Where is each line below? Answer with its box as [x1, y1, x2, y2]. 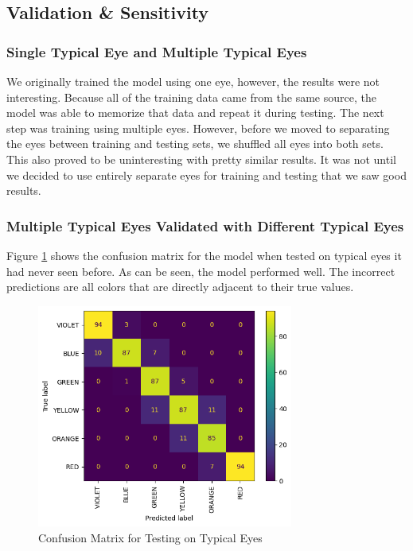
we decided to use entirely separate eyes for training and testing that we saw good [6, 166, 407, 183]
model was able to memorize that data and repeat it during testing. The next [6, 104, 384, 121]
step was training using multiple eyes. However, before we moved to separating [6, 119, 390, 136]
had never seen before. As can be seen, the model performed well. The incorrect [6, 262, 395, 279]
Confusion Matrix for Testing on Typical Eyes [38, 529, 263, 545]
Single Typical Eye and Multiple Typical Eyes [6, 41, 307, 61]
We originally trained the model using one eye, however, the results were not [6, 73, 380, 89]
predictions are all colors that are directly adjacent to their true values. [6, 278, 354, 295]
